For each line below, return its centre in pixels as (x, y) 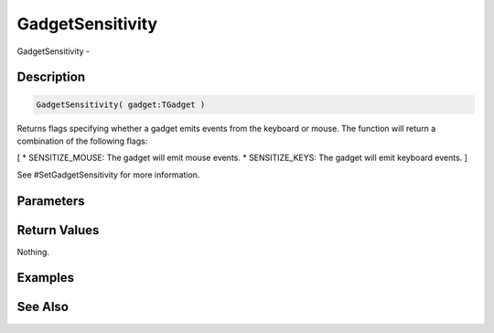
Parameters (51, 201)
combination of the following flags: (82, 141)
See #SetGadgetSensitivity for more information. (108, 175)
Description (51, 77)
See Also (43, 307)
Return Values (58, 230)
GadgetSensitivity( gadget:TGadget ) (121, 104)
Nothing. (33, 252)
